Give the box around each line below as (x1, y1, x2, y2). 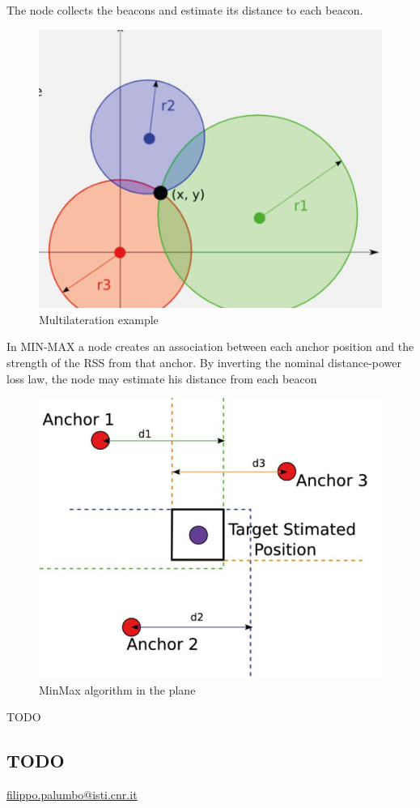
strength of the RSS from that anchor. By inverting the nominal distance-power (6, 353, 402, 370)
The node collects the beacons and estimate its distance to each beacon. (6, 2, 363, 18)
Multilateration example (39, 310, 159, 327)
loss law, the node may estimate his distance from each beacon (6, 370, 317, 387)
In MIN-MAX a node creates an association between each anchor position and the (6, 338, 414, 355)
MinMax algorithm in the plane (39, 681, 196, 698)
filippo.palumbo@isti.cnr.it (6, 786, 138, 803)
